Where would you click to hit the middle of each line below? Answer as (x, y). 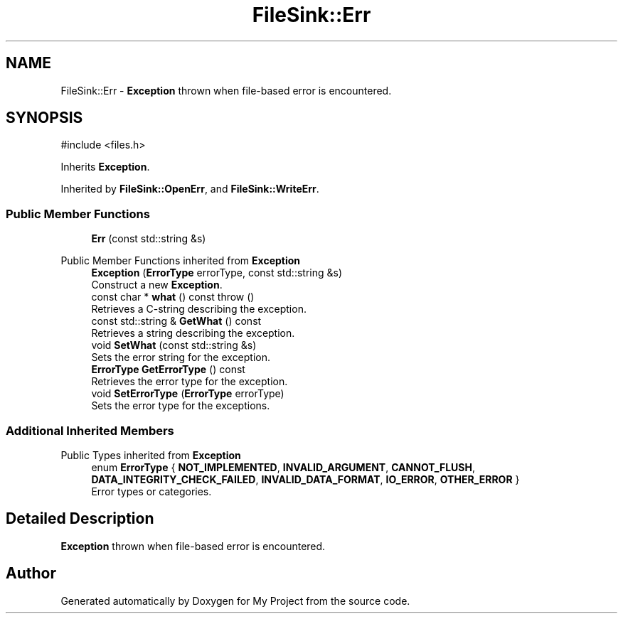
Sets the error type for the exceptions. (181, 406)
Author (31, 574)
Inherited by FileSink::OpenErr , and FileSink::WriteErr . (190, 189)
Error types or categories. (151, 491)
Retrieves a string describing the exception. (193, 333)
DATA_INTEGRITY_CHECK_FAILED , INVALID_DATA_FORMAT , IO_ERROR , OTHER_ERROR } (305, 479)
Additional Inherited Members (90, 430)
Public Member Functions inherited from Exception (181, 261)
